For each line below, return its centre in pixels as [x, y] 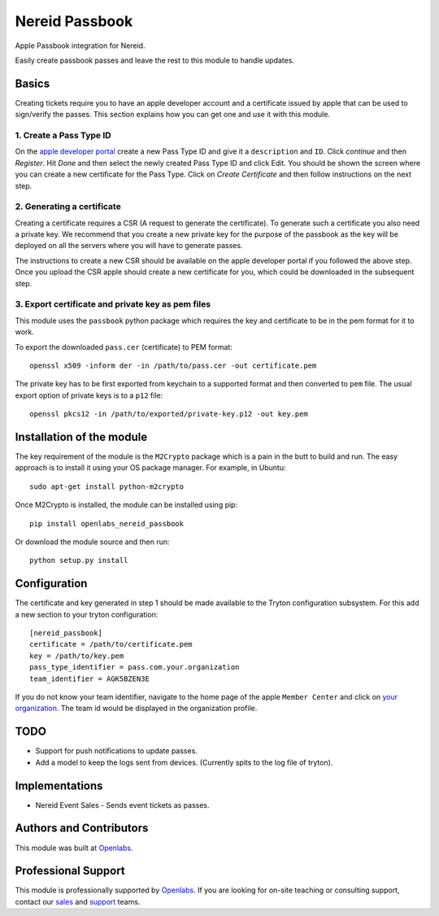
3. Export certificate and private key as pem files [113, 304]
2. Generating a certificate [68, 207]
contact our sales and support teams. [78, 901]
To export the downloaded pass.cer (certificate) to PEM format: [124, 347]
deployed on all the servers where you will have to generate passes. [129, 246]
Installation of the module [81, 436]
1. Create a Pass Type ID [63, 135]
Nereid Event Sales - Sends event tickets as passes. [123, 805]
